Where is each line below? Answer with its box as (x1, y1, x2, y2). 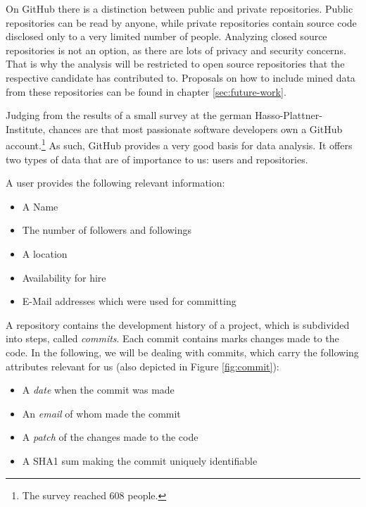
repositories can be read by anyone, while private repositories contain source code (6, 15, 357, 30)
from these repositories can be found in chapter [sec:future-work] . (6, 84, 286, 99)
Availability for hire (22, 270, 106, 284)
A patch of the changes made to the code (22, 430, 198, 444)
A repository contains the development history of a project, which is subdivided (6, 317, 350, 332)
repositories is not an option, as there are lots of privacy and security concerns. (6, 42, 346, 57)
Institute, (6, 121, 46, 136)
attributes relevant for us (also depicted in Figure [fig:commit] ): (6, 358, 279, 373)
